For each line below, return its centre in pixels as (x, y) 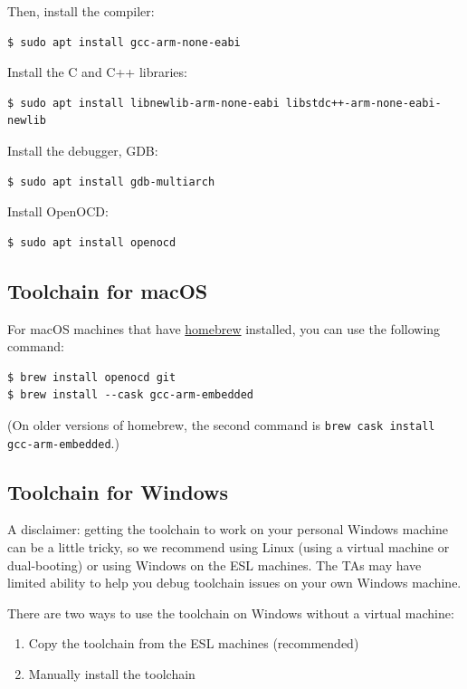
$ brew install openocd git (92, 377)
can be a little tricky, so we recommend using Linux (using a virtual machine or (229, 547)
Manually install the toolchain (112, 674)
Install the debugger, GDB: (83, 150)
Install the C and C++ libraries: (97, 72)
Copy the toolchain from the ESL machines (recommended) (194, 643)
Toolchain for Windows (118, 491)
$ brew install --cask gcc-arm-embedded (131, 395)
